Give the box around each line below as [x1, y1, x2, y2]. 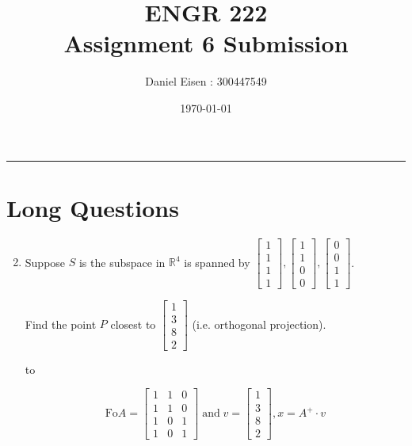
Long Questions [6, 191, 179, 223]
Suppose [25, 253, 66, 270]
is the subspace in [78, 253, 166, 270]
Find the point [25, 315, 97, 332]
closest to [110, 315, 156, 332]
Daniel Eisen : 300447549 [145, 73, 267, 90]
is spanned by [184, 253, 250, 270]
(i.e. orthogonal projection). [192, 315, 326, 332]
